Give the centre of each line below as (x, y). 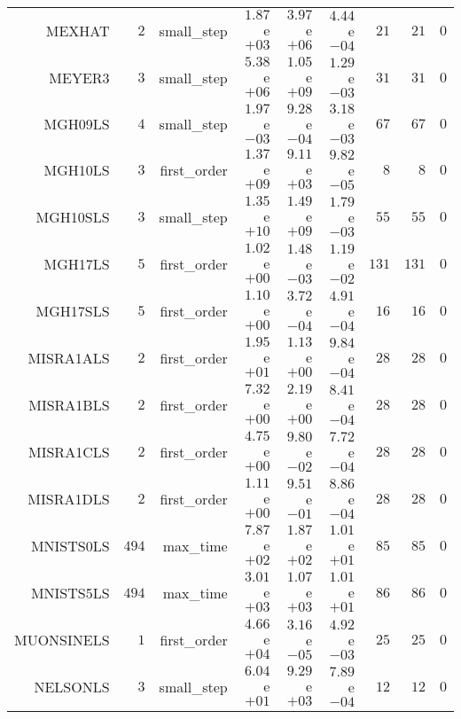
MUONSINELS (62, 640)
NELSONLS (72, 687)
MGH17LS (77, 264)
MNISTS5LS (70, 593)
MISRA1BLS (69, 405)
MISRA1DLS (69, 499)
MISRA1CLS (69, 452)
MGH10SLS (73, 217)
